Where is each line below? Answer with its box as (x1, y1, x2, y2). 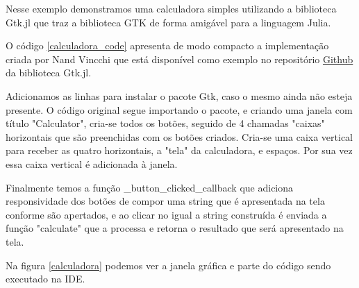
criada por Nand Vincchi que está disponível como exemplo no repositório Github (6, 51, 353, 66)
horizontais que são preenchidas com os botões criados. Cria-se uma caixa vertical (6, 129, 353, 144)
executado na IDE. (6, 271, 85, 286)
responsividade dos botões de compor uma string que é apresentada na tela (6, 194, 325, 208)
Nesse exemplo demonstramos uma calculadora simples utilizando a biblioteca (6, 1, 337, 15)
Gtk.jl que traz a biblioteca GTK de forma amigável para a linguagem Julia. (6, 15, 331, 29)
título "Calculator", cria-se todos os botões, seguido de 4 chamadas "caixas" (6, 116, 325, 130)
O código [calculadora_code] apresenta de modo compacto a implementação (6, 38, 329, 53)
